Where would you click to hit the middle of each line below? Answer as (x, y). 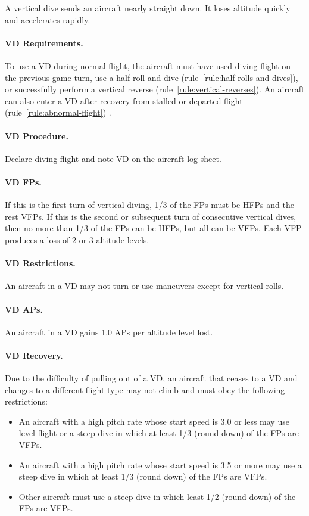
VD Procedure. (37, 136)
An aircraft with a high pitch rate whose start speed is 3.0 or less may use (154, 421)
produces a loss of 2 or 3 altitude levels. (77, 239)
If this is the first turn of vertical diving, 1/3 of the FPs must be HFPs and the (149, 205)
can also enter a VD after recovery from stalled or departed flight (124, 100)
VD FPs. (23, 181)
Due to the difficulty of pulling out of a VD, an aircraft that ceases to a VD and (151, 378)
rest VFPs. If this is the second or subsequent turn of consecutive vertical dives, (151, 216)
